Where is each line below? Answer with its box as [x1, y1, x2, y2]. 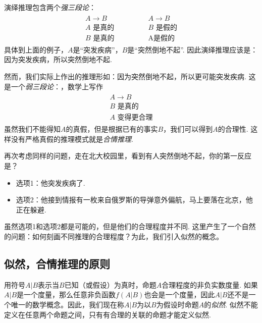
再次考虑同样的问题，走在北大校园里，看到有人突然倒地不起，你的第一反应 [4, 150, 251, 161]
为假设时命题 [156, 299, 199, 309]
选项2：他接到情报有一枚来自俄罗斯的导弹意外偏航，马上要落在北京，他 [16, 194, 253, 205]
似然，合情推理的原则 [4, 255, 110, 271]
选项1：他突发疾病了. [16, 177, 85, 188]
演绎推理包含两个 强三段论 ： [4, 2, 96, 12]
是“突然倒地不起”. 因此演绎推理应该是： [127, 44, 258, 55]
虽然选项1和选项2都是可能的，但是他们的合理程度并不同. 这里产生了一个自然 [4, 221, 256, 232]
